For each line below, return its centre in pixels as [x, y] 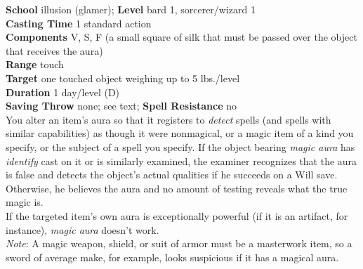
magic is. [25, 202]
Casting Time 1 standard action [79, 23]
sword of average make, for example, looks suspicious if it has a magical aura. [172, 257]
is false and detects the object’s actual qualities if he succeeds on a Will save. [172, 175]
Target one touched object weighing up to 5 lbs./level [123, 78]
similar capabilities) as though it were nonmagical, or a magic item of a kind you [180, 133]
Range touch [35, 64]
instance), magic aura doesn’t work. [82, 229]
